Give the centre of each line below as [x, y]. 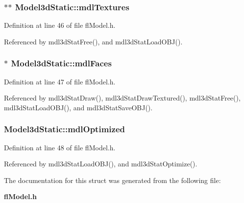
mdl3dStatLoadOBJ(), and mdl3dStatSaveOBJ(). [78, 107]
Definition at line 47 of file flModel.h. [60, 81]
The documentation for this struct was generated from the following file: [112, 180]
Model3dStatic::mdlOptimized [64, 129]
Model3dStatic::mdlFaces [61, 63]
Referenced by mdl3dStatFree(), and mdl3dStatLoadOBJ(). [93, 41]
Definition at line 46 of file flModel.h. [60, 25]
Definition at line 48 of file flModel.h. [60, 147]
